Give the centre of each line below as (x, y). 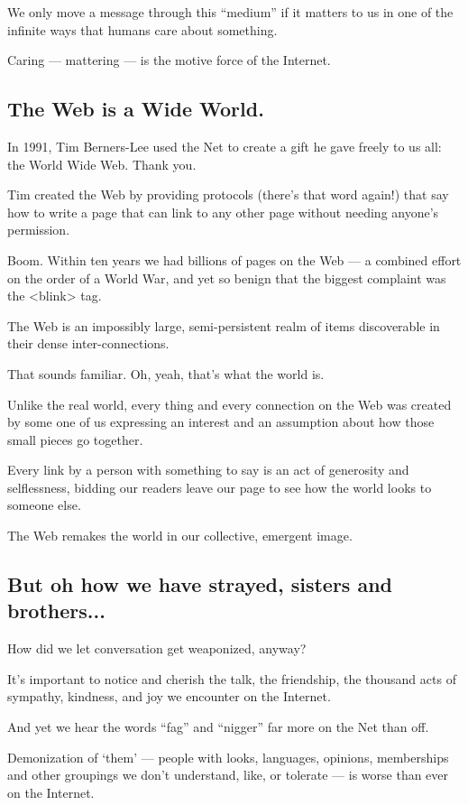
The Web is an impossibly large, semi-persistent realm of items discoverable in (224, 325)
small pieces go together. (75, 439)
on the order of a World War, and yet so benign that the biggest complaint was (227, 278)
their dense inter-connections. (88, 343)
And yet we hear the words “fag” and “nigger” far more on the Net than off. (218, 727)
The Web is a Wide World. (136, 109)
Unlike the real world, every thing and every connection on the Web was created (229, 404)
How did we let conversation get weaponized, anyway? (157, 648)
